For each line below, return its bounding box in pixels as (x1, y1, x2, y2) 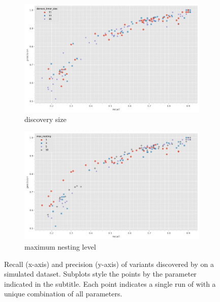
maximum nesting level (24, 241, 96, 252)
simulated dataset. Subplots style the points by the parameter (4, 268, 197, 279)
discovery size (24, 114, 67, 125)
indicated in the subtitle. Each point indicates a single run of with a (4, 278, 216, 289)
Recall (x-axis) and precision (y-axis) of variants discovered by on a (4, 258, 214, 269)
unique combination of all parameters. (4, 288, 122, 299)
